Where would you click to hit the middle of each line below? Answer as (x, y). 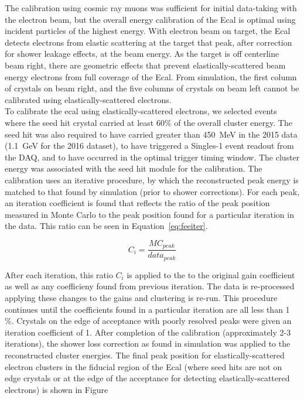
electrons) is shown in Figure (57, 389)
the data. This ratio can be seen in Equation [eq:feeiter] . (106, 226)
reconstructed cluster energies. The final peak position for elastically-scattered (145, 355)
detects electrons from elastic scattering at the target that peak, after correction (148, 42)
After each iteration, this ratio (59, 274)
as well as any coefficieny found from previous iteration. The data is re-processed (150, 286)
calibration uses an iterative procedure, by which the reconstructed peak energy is (152, 180)
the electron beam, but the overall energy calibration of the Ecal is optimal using (150, 19)
